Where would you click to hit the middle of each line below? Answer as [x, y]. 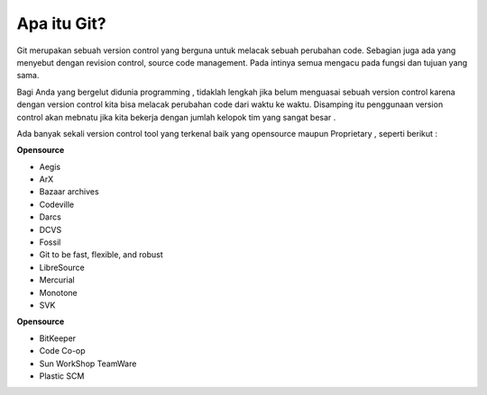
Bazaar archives [69, 192]
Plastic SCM [62, 376]
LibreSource [62, 267]
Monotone [58, 292]
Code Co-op [62, 351]
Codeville [57, 204]
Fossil [50, 242]
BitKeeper [58, 338]
